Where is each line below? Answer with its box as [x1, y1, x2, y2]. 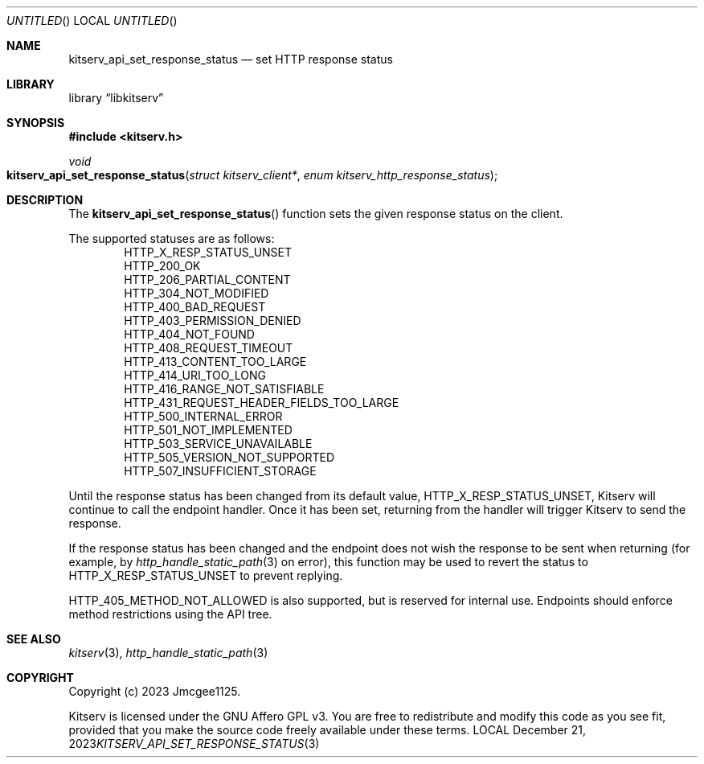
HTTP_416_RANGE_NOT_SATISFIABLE [124, 382, 325, 396]
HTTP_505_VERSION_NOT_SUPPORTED [124, 450, 335, 464]
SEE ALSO [6, 632, 61, 646]
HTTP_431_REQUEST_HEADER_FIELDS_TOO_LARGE [124, 396, 399, 409]
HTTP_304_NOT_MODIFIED [124, 286, 269, 300]
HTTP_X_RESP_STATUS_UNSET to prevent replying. [68, 569, 343, 582]
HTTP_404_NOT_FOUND [124, 327, 255, 341]
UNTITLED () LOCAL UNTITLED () [6, 14, 178, 27]
